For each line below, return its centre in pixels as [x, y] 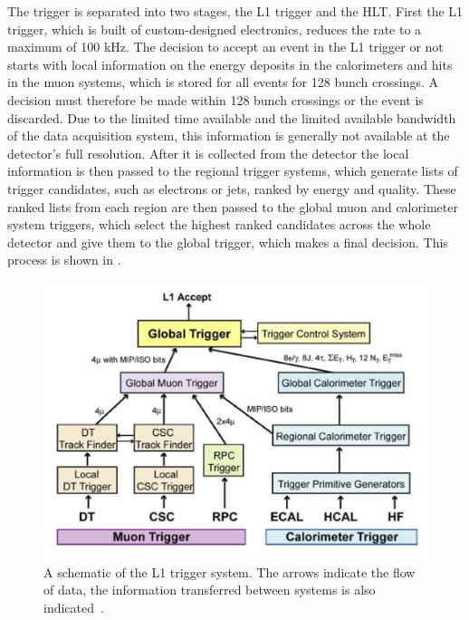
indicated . [74, 607]
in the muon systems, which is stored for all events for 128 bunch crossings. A [223, 82]
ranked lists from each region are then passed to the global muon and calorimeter [233, 206]
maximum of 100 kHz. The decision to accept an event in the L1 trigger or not [225, 47]
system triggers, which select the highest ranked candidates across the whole [219, 224]
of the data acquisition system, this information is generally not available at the [229, 136]
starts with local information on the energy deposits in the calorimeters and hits [230, 64]
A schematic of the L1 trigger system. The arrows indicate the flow [230, 572]
